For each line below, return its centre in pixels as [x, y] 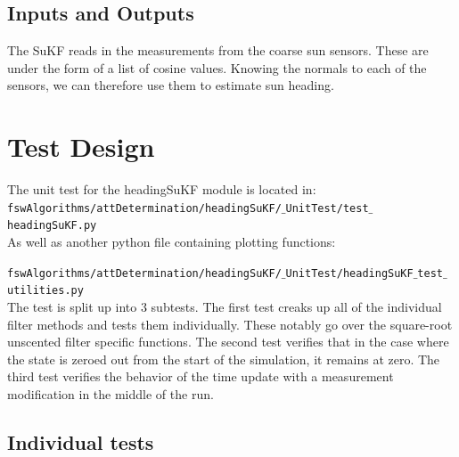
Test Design [81, 147]
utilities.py [45, 291]
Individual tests [81, 441]
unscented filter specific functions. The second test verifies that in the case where [228, 342]
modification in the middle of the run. [111, 393]
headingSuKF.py [52, 226]
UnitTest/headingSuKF [349, 273]
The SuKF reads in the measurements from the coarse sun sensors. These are [218, 50]
